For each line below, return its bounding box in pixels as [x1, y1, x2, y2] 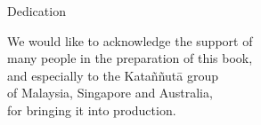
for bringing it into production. [7, 100, 176, 119]
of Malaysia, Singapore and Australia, [7, 83, 213, 102]
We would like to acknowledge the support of [7, 31, 253, 50]
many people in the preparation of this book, [7, 49, 253, 67]
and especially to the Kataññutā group [7, 66, 218, 84]
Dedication [7, 2, 66, 20]
